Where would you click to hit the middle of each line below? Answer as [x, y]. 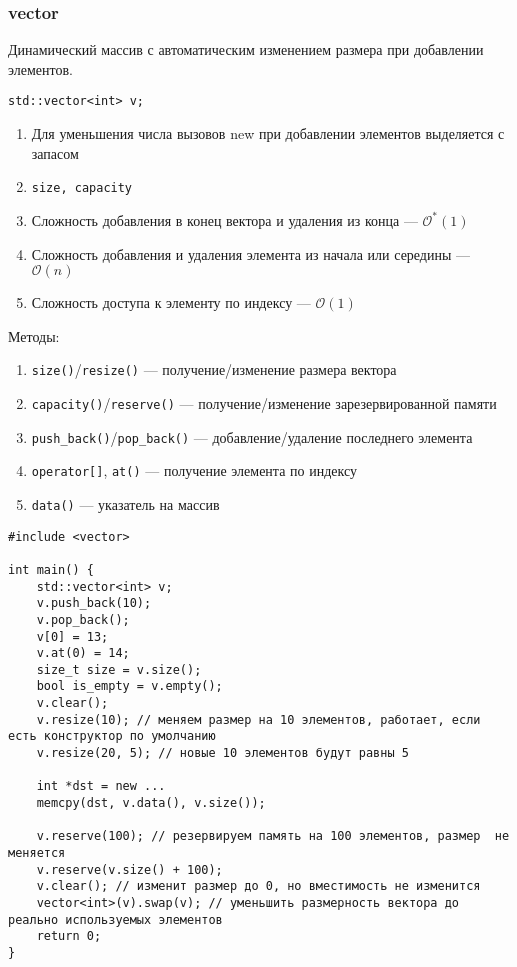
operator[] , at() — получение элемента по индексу [194, 470]
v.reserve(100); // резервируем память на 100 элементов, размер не [273, 836]
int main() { [51, 569]
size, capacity [82, 188]
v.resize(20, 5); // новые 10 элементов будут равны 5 [222, 753]
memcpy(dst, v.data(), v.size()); [151, 803]
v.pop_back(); [83, 619]
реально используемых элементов [115, 919]
